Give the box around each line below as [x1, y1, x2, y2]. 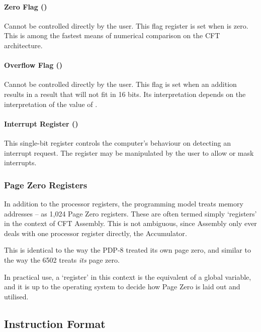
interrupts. [4, 157, 37, 168]
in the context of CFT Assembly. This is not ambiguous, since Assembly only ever [4, 218, 257, 229]
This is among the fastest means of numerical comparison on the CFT [4, 30, 220, 41]
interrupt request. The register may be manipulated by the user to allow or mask [4, 147, 254, 158]
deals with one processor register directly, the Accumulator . [4, 228, 187, 238]
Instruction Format [4, 315, 106, 331]
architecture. [4, 40, 43, 50]
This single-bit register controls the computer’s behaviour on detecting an [4, 137, 231, 148]
